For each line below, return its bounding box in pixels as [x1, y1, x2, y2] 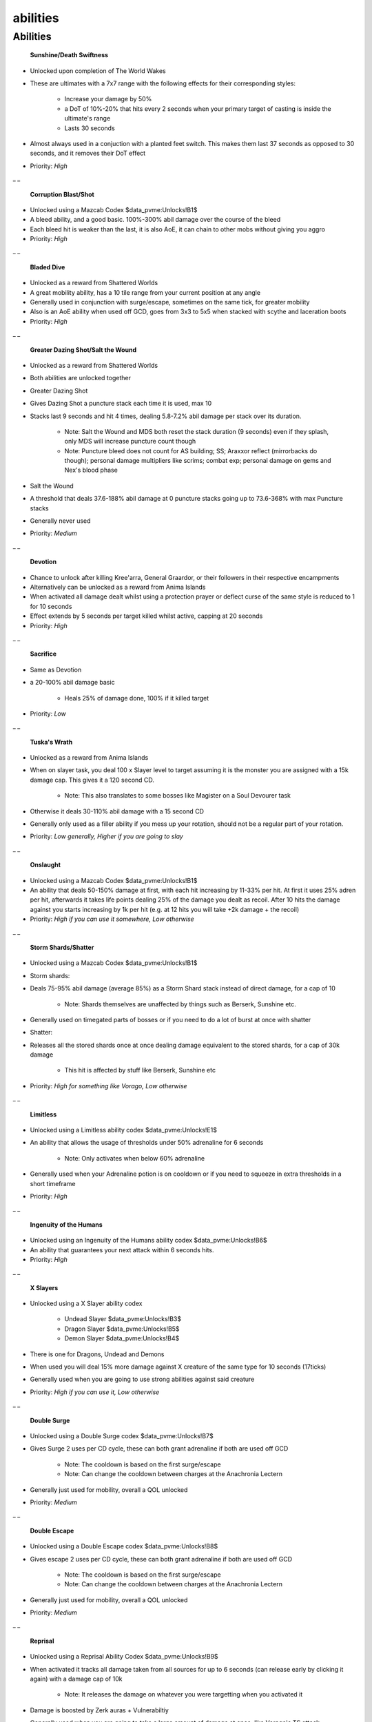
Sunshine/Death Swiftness [30, 51, 109, 59]
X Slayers [30, 1283, 59, 1291]
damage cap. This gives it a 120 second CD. [30, 776, 155, 784]
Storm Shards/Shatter [30, 943, 94, 951]
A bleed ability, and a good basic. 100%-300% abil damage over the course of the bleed [30, 216, 281, 224]
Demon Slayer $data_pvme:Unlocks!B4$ [64, 1334, 180, 1342]
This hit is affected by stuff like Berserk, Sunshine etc [64, 1066, 216, 1075]
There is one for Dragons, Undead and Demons [30, 1350, 165, 1358]
